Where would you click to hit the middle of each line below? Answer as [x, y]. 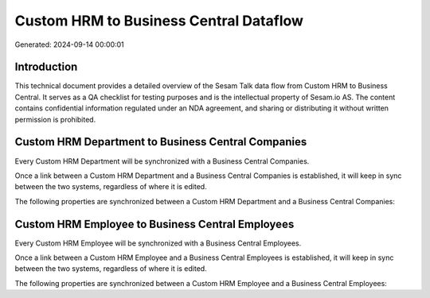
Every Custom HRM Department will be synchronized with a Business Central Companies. [162, 161]
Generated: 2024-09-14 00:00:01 [70, 45]
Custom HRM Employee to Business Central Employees [154, 224]
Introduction [46, 67]
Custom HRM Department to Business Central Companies [161, 142]
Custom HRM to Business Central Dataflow [159, 21]
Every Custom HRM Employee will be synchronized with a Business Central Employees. [158, 243]
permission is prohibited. [55, 119]
